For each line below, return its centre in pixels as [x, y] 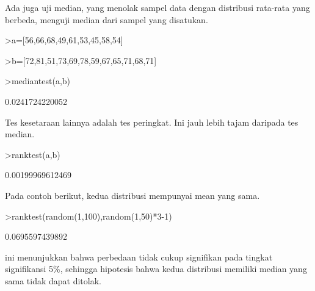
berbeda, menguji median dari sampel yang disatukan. [107, 19]
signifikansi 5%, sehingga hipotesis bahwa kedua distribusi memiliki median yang [156, 269]
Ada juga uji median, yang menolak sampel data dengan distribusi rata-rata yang [157, 7]
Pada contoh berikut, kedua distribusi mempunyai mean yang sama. [132, 195]
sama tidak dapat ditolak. [53, 280]
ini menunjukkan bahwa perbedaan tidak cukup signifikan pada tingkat [139, 257]
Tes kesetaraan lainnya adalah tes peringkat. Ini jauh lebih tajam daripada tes [152, 122]
